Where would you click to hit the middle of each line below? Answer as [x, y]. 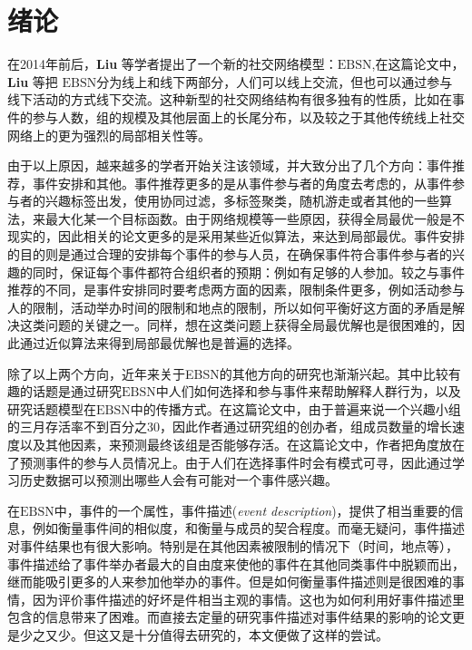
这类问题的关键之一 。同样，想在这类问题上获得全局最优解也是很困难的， [236, 325]
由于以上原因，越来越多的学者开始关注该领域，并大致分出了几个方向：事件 [230, 165]
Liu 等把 [33, 81]
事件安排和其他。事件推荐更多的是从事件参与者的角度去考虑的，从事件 [242, 183]
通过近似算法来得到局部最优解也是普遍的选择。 [159, 343]
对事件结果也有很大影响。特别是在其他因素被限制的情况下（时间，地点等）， [233, 545]
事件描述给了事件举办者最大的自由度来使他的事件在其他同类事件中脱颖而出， [236, 563]
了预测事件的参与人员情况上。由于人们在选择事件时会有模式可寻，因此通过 [230, 462]
